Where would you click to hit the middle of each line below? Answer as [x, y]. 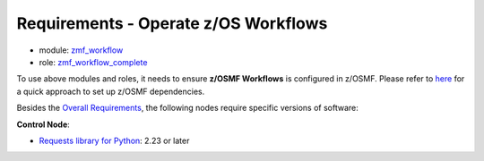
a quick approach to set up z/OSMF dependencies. [111, 91]
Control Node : [43, 124]
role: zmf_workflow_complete [93, 62]
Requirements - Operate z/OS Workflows [172, 23]
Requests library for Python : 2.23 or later [114, 140]
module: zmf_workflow [81, 50]
